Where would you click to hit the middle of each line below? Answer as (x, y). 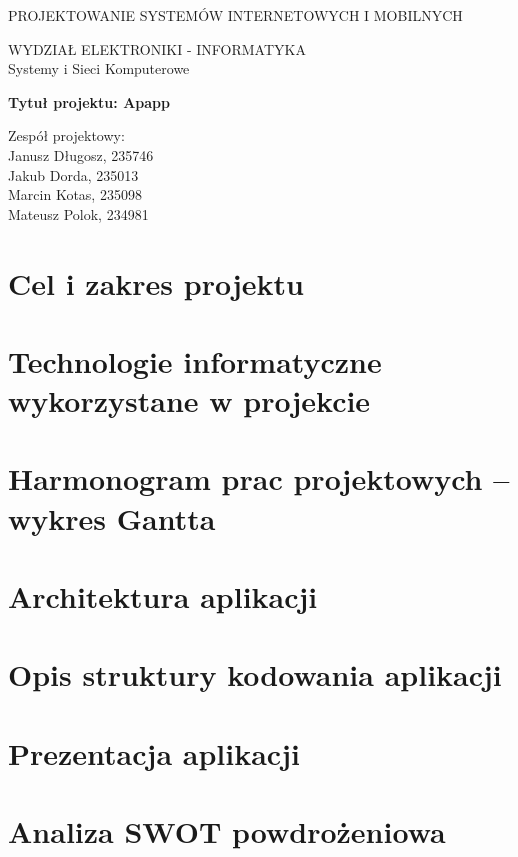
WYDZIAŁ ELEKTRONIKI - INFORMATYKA (157, 48)
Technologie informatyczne (195, 360)
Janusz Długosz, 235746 (81, 154)
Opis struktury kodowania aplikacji (255, 674)
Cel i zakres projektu (156, 282)
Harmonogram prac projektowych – (259, 478)
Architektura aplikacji (163, 596)
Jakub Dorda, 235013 (73, 174)
